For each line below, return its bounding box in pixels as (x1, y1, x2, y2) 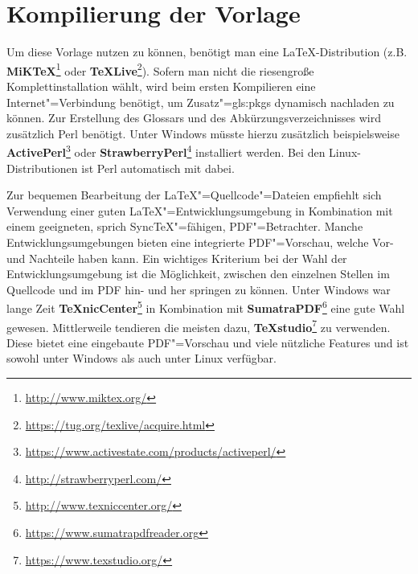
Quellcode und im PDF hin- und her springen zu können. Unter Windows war (6, 281, 391, 297)
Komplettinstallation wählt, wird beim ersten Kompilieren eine (6, 77, 316, 94)
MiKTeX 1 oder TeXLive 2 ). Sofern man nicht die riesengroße (6, 59, 314, 79)
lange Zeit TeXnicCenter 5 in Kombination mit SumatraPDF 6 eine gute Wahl (6, 297, 405, 316)
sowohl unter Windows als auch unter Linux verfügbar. (6, 350, 277, 367)
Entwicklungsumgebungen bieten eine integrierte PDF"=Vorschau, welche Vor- (6, 233, 394, 250)
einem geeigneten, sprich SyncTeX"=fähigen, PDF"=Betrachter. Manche (6, 218, 363, 235)
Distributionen (6, 159, 78, 176)
